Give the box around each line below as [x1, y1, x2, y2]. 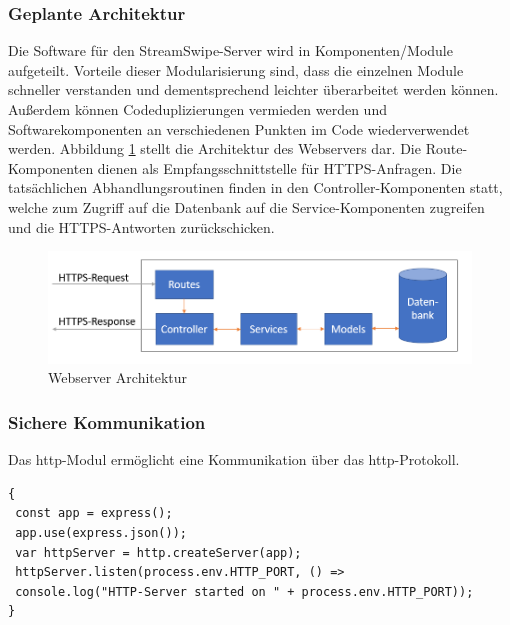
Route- [425, 138, 468, 159]
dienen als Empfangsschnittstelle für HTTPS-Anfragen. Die [97, 157, 462, 178]
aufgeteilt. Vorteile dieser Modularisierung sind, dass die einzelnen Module [8, 59, 464, 80]
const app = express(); [15, 506, 173, 521]
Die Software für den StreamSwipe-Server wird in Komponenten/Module [8, 40, 453, 61]
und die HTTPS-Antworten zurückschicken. [8, 216, 275, 237]
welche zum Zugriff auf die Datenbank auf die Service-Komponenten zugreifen [8, 196, 485, 217]
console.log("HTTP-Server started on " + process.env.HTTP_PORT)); [15, 584, 474, 599]
